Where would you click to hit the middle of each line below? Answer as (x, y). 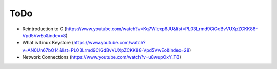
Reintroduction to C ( (44, 29)
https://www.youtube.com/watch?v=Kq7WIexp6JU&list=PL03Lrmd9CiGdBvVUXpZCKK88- (162, 29)
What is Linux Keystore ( (48, 43)
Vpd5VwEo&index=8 (44, 35)
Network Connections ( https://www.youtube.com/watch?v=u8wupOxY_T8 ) (102, 57)
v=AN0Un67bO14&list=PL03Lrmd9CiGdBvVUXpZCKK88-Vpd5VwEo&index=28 (106, 50)
